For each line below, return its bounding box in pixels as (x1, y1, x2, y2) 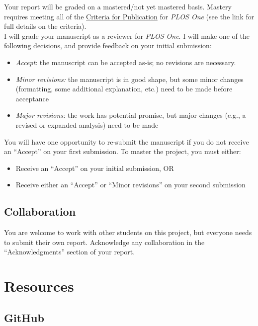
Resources (4, 276, 74, 296)
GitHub (4, 310, 44, 325)
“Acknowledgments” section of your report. (4, 246, 135, 257)
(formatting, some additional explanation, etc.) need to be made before (15, 83, 233, 94)
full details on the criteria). (4, 21, 86, 31)
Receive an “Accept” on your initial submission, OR (15, 163, 174, 173)
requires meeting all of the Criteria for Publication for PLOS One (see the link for (4, 11, 255, 21)
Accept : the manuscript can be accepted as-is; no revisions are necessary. (15, 57, 236, 67)
